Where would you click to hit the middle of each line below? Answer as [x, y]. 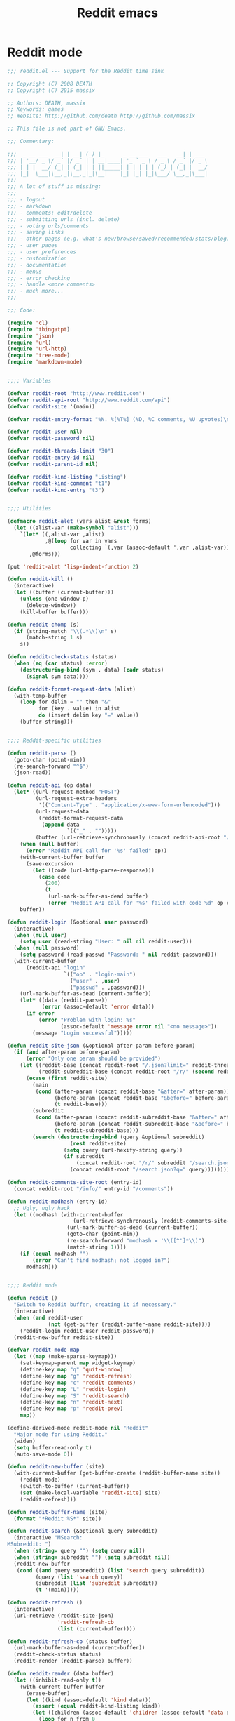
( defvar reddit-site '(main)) [51, 406]
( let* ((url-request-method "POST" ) [67, 792]
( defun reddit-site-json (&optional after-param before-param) [101, 1046]
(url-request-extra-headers [76, 799]
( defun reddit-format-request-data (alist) [72, 689]
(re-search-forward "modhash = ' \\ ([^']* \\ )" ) [136, 1241]
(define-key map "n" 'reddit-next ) [72, 1402]
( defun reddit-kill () [40, 579]
